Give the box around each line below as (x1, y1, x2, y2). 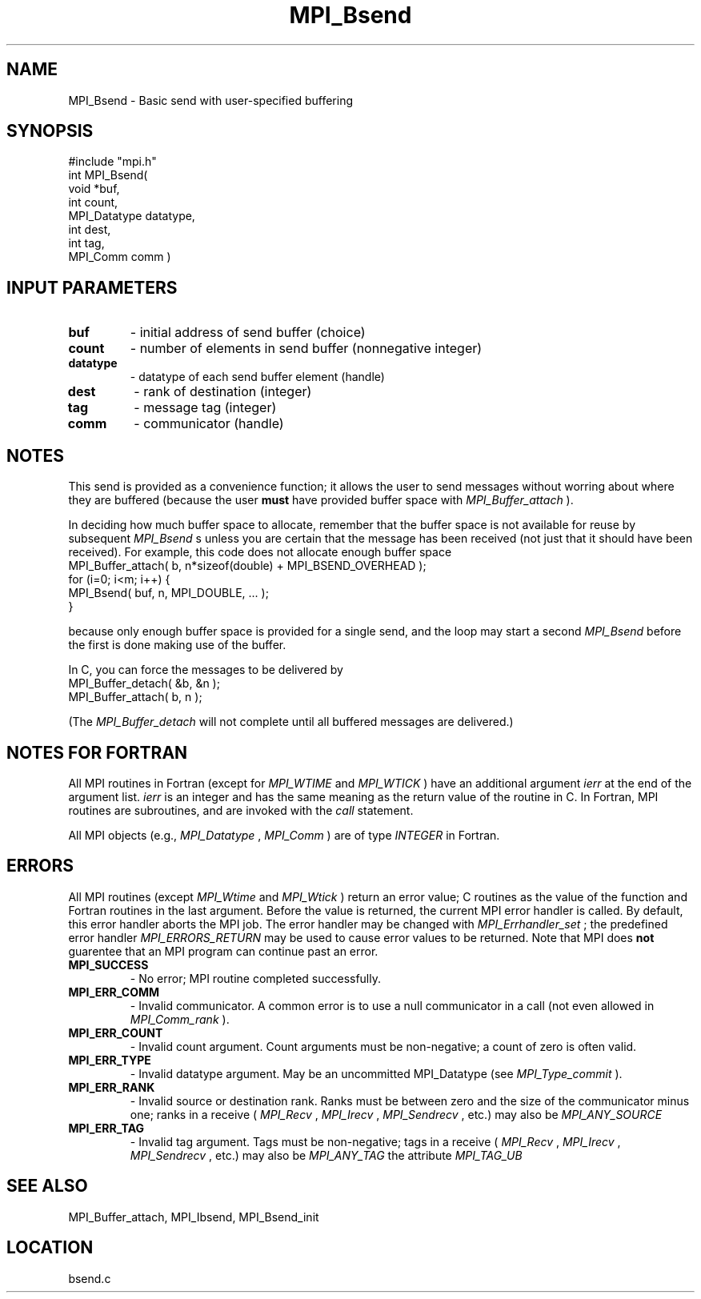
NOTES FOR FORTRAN (6, 742, 188, 763)
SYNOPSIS (6, 121, 94, 142)
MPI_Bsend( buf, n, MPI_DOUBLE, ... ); (68, 586, 269, 600)
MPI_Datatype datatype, (68, 209, 195, 223)
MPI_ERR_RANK (68, 1080, 155, 1094)
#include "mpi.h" (68, 154, 157, 169)
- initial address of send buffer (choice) (130, 324, 366, 341)
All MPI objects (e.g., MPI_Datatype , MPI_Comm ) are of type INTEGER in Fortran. (68, 828, 500, 842)
